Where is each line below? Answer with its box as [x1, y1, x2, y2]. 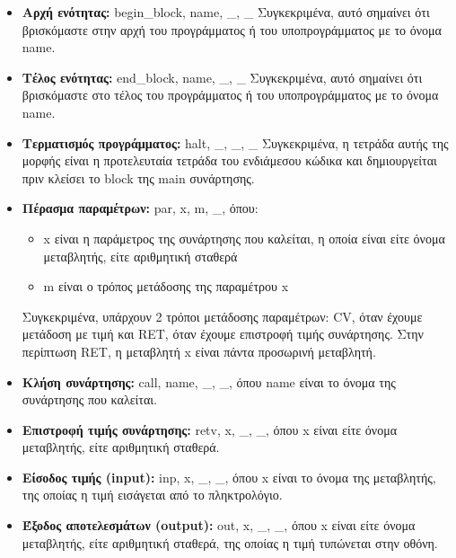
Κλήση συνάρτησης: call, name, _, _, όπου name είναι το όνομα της [22, 372, 396, 391]
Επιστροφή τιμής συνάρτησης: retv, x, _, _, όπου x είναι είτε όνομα [22, 420, 397, 438]
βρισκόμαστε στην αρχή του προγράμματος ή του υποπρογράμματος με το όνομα [22, 20, 442, 39]
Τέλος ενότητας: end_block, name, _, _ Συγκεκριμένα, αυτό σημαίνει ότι [22, 67, 423, 86]
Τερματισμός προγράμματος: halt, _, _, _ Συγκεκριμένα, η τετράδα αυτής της [22, 133, 449, 152]
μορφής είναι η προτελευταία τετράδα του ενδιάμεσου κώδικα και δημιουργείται [22, 151, 437, 170]
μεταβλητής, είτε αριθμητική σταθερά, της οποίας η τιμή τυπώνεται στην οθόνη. [22, 533, 438, 552]
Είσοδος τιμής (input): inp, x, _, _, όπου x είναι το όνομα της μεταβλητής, [22, 467, 436, 486]
